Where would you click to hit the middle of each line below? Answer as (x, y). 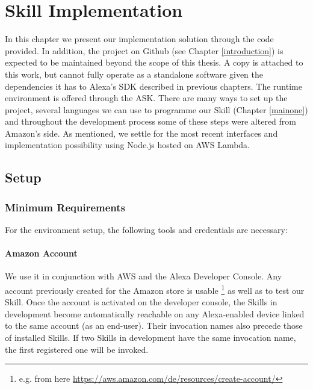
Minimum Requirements (65, 207)
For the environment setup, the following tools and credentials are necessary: (146, 230)
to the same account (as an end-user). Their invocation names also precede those (154, 325)
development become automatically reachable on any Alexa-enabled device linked (155, 313)
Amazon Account (41, 253)
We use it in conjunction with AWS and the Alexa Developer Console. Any (144, 276)
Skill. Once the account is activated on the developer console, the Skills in (141, 302)
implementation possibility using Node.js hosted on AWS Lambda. (128, 145)
